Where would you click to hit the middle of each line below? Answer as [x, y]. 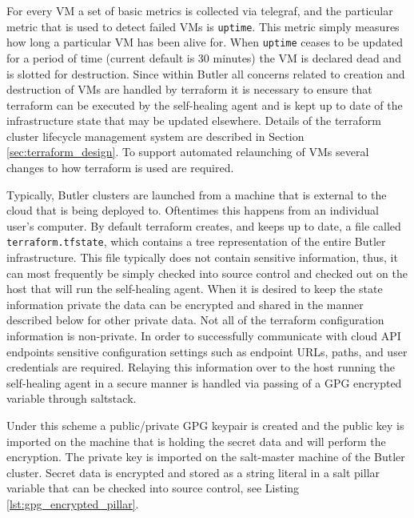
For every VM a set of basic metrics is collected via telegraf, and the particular [200, 10]
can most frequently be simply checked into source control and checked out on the [207, 273]
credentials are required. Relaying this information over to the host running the [201, 367]
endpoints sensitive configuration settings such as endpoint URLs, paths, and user [207, 351]
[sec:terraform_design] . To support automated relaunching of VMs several [188, 152]
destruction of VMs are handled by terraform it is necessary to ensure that [189, 89]
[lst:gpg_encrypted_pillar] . [73, 504]
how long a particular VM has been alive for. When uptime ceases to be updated [205, 42]
